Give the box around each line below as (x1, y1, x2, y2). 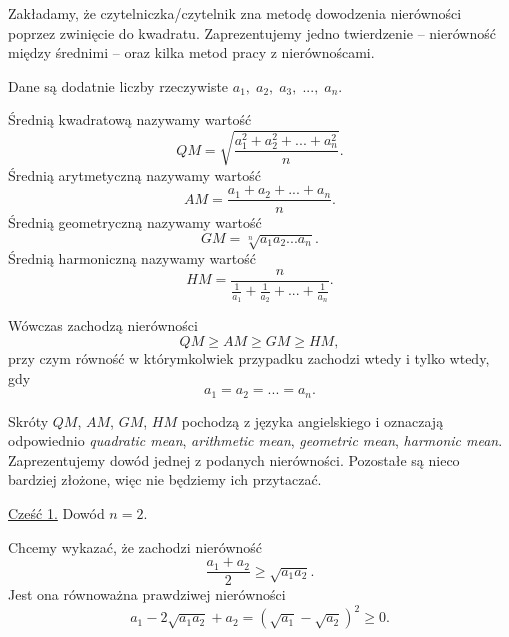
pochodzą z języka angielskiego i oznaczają (181, 410, 444, 431)
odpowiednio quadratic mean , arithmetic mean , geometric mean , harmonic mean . (8, 430, 503, 451)
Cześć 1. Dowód (8, 503, 105, 524)
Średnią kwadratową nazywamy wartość (8, 109, 252, 130)
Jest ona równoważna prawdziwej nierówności (8, 584, 286, 605)
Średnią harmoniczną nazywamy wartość (8, 248, 256, 269)
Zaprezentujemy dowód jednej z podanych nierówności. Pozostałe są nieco (8, 449, 460, 470)
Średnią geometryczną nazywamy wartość (8, 212, 262, 233)
